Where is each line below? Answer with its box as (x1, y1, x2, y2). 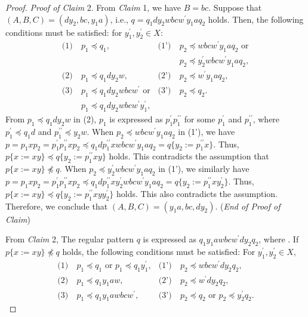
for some (184, 112, 215, 125)
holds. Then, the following (208, 13, 304, 25)
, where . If (258, 233, 299, 245)
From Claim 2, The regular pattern (5, 233, 134, 245)
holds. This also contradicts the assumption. (116, 187, 278, 199)
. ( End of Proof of (215, 199, 281, 212)
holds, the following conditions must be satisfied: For (62, 245, 255, 257)
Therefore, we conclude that (5, 199, 108, 212)
